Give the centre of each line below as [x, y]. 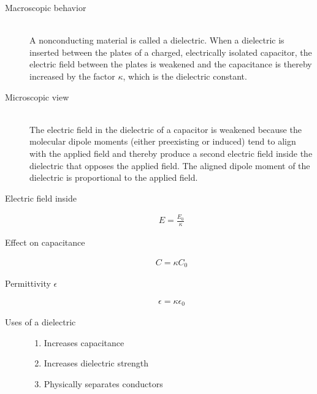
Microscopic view [37, 97]
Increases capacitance [84, 342]
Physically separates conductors [103, 383]
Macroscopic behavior [46, 7]
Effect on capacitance [45, 242]
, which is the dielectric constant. [185, 76]
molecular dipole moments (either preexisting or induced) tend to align [163, 141]
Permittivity [28, 283]
